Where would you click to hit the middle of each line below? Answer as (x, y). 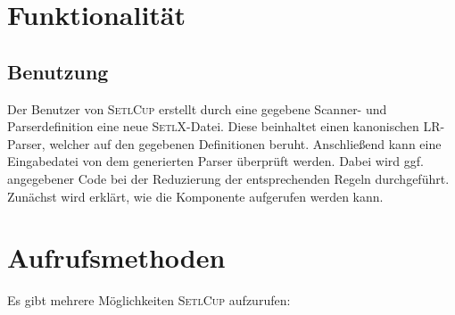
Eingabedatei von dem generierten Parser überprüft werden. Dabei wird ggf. (215, 161)
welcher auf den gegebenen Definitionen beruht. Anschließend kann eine (245, 143)
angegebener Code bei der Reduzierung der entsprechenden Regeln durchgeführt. (228, 178)
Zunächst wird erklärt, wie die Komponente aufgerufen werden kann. (195, 196)
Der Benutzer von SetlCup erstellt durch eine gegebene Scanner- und (197, 108)
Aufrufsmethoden (116, 257)
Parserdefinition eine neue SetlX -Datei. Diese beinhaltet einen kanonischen (213, 126)
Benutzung (58, 71)
